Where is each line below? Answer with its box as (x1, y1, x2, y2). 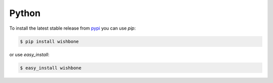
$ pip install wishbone (20, 38, 79, 44)
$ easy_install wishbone (20, 65, 82, 70)
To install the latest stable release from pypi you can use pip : (9, 25, 136, 31)
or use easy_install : (9, 51, 50, 57)
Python (9, 8, 40, 19)
